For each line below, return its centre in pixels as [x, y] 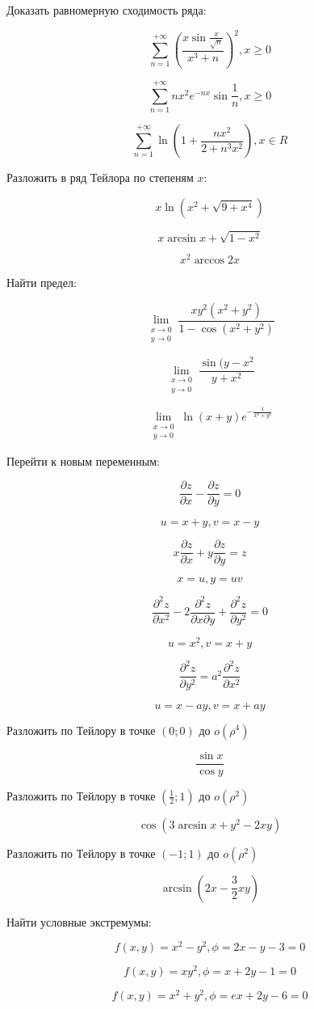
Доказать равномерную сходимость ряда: [107, 10]
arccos [209, 261]
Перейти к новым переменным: [83, 460]
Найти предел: [42, 283]
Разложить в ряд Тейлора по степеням [100, 177]
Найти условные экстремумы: [79, 921]
